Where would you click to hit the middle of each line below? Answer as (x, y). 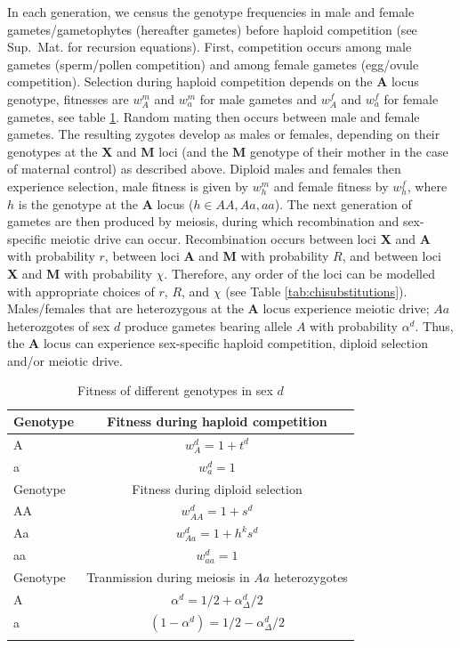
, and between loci (391, 256)
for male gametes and (258, 98)
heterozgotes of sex (59, 325)
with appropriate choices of (81, 291)
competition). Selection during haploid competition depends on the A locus (213, 81)
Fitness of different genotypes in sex (175, 390)
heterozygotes (311, 576)
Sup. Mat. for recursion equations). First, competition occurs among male (210, 47)
